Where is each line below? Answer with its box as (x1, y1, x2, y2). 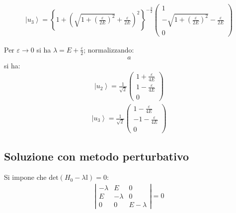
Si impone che (4, 172, 47, 182)
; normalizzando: (83, 44, 134, 54)
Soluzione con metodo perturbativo (4, 149, 189, 164)
